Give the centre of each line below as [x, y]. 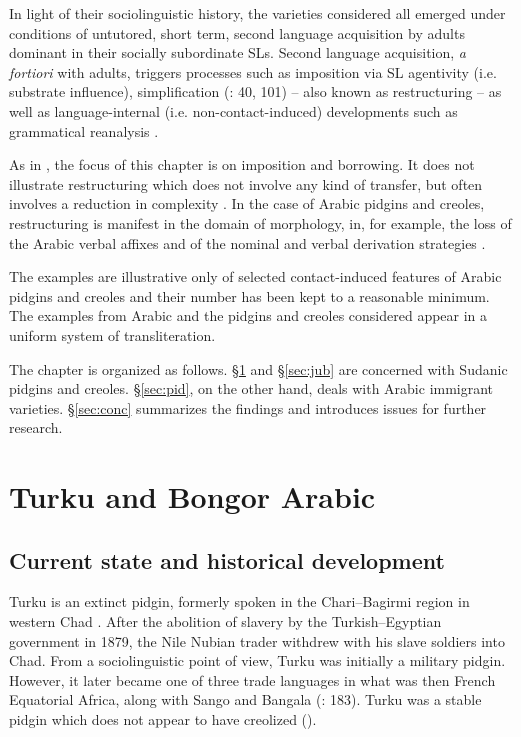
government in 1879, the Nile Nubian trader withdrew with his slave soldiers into [257, 640]
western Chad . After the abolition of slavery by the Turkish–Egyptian [225, 621]
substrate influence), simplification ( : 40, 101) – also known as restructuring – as [255, 91]
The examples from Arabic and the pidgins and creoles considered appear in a [248, 315]
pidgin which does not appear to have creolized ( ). [163, 719]
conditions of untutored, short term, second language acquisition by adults [237, 32]
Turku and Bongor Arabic [192, 496]
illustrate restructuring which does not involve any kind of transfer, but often [246, 183]
